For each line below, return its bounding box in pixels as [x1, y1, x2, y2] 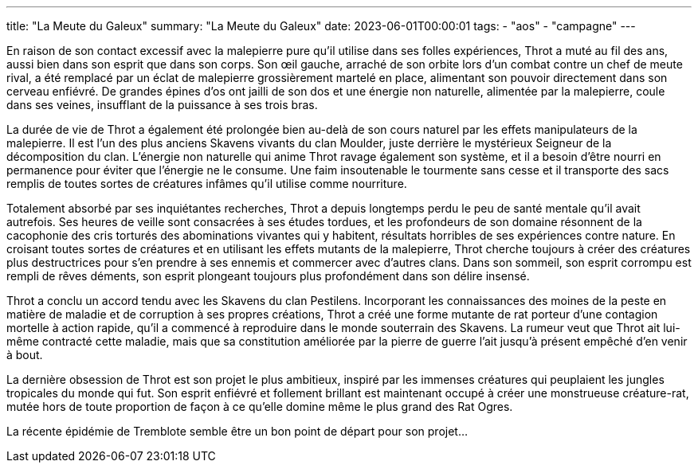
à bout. [6, 348, 43, 362]
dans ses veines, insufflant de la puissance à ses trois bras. [6, 98, 318, 111]
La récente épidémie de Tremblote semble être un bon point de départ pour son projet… [6, 424, 469, 438]
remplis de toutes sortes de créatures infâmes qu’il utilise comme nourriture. [6, 177, 407, 190]
